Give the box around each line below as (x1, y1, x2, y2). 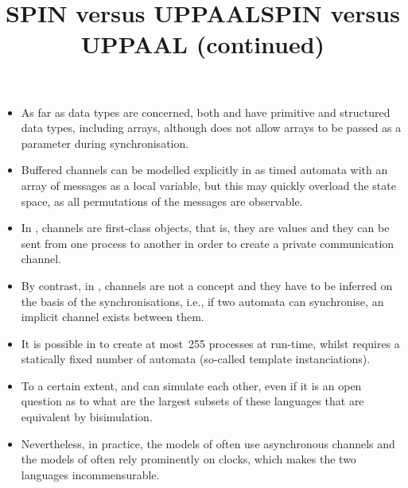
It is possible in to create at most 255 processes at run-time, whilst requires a (21, 335, 400, 351)
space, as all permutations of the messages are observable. (21, 192, 303, 209)
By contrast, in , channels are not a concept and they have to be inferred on (21, 277, 393, 293)
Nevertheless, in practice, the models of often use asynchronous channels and (21, 435, 395, 451)
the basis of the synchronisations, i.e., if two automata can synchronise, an (21, 292, 384, 309)
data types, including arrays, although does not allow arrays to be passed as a (21, 119, 402, 136)
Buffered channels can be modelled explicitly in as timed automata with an (21, 161, 388, 178)
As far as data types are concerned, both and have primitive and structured (21, 103, 391, 120)
